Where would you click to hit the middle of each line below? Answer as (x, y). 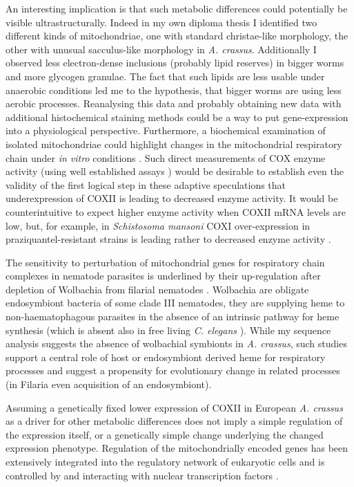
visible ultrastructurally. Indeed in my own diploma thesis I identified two (161, 22)
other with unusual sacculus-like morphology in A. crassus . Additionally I (161, 49)
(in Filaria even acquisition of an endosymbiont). (109, 384)
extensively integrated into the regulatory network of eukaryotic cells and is (165, 461)
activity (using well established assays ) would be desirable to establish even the (175, 171)
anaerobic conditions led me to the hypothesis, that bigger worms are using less (174, 90)
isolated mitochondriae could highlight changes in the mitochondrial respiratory (174, 144)
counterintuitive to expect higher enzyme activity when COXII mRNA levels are (176, 211)
